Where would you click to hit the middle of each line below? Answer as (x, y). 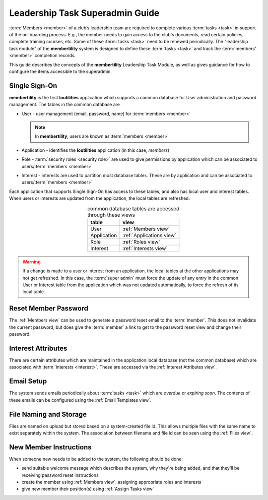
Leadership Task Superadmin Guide (84, 13)
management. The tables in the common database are (65, 105)
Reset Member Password (49, 308)
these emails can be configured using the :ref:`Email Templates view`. (80, 400)
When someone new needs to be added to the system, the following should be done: (96, 459)
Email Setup (28, 381)
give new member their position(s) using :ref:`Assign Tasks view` (88, 489)
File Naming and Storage (48, 414)
